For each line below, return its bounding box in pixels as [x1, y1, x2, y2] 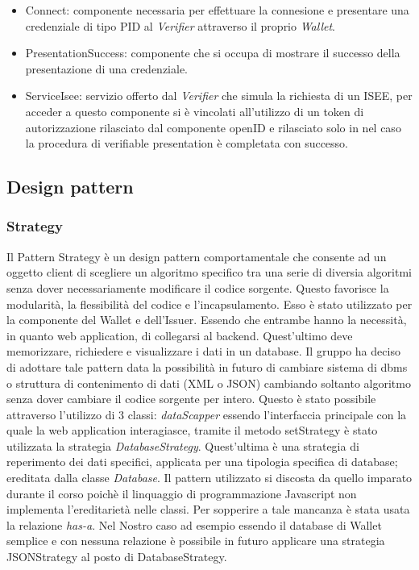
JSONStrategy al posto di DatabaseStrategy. [6, 548, 227, 565]
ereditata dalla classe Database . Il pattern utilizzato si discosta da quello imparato [6, 469, 413, 486]
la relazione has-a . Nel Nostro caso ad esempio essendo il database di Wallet [6, 516, 382, 533]
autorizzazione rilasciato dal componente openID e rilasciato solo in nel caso [25, 119, 401, 135]
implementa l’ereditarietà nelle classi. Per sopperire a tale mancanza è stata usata [6, 501, 410, 518]
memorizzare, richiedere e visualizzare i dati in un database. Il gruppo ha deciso [6, 343, 400, 360]
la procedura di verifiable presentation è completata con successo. [25, 135, 349, 152]
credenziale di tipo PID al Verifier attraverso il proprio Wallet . [25, 17, 335, 34]
